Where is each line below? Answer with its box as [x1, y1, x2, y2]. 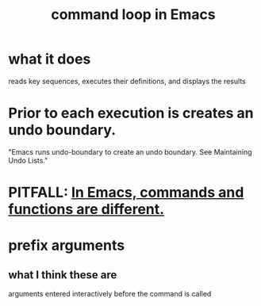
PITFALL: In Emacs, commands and [8, 184, 244, 201]
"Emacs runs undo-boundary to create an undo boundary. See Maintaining [8, 147, 252, 156]
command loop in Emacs [51, 6, 216, 24]
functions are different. [8, 201, 165, 219]
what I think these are [8, 268, 117, 281]
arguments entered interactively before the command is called [8, 289, 212, 299]
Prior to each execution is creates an [8, 105, 254, 122]
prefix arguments [8, 236, 125, 254]
